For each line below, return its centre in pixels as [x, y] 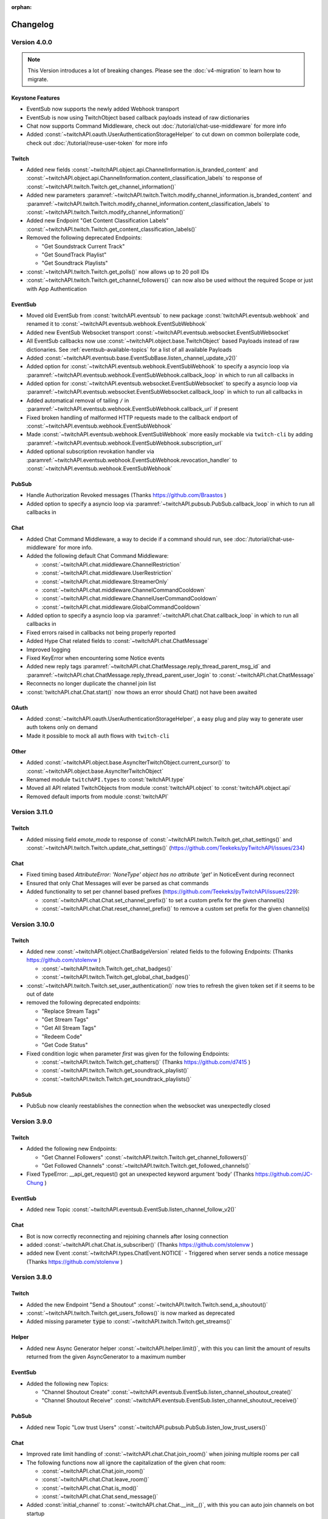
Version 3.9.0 [32, 1121]
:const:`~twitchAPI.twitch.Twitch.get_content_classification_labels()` [112, 229]
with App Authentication [57, 289]
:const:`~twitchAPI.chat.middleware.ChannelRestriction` [111, 564]
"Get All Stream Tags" [69, 1028]
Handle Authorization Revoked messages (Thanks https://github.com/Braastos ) [126, 495]
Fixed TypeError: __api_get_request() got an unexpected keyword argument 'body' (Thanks [140, 1174]
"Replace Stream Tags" [71, 1011]
